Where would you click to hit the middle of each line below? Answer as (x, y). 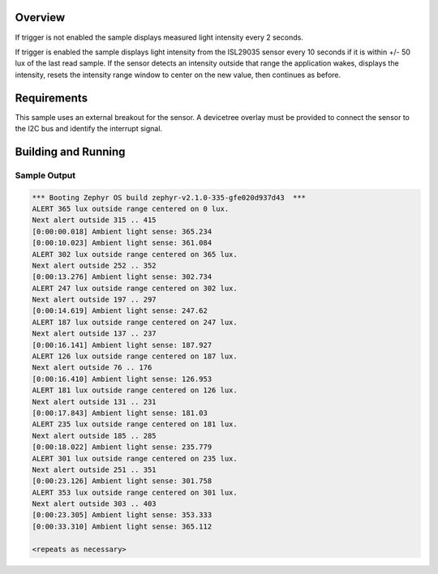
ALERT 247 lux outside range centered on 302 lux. (135, 288)
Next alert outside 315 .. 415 (94, 220)
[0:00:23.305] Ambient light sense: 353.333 (122, 515)
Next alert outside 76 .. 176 (92, 368)
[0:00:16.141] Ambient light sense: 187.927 (122, 345)
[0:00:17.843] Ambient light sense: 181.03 (120, 413)
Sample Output (45, 175)
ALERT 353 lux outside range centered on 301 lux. (135, 492)
